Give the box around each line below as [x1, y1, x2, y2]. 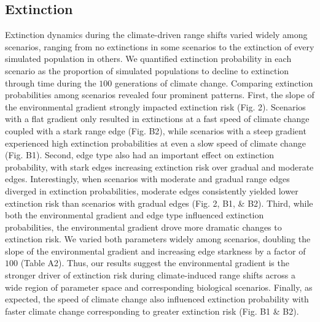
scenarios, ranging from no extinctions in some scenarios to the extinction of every [5, 40, 314, 53]
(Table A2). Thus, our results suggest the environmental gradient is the [20, 256, 289, 269]
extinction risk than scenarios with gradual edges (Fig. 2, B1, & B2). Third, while [5, 196, 313, 209]
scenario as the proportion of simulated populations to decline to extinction [5, 64, 289, 77]
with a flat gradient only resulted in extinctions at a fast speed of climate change [5, 112, 310, 125]
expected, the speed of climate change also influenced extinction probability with [5, 293, 309, 305]
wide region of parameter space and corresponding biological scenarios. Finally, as [5, 280, 313, 293]
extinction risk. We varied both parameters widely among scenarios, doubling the [5, 232, 311, 245]
